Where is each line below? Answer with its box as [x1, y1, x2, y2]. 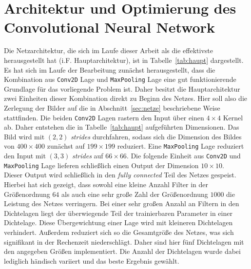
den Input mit [4, 151, 46, 161]
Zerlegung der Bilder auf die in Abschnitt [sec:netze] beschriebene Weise [4, 102, 220, 113]
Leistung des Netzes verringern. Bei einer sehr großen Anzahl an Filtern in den [4, 198, 239, 209]
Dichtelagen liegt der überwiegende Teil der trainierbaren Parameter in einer [4, 208, 232, 218]
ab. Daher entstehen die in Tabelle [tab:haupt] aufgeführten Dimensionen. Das [4, 122, 239, 132]
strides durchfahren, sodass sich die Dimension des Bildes [71, 131, 242, 141]
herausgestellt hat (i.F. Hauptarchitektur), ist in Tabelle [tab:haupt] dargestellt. [4, 55, 244, 65]
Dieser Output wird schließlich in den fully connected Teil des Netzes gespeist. [4, 170, 236, 180]
